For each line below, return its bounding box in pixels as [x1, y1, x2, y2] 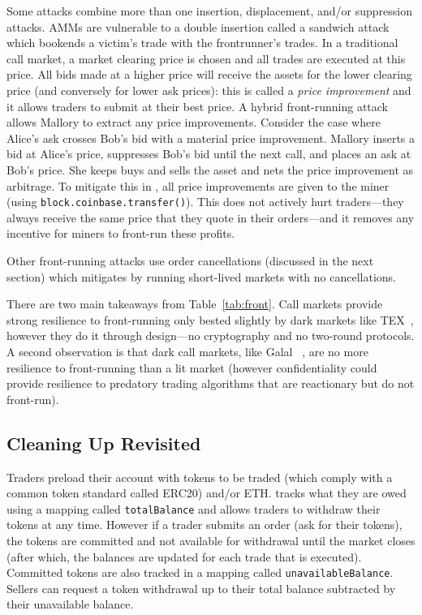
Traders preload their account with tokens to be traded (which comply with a [6, 468, 393, 485]
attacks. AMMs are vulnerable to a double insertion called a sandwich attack [6, 18, 390, 35]
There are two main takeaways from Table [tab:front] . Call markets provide [6, 295, 383, 312]
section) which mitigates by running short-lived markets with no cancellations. [6, 268, 397, 285]
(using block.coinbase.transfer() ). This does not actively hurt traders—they [6, 193, 404, 210]
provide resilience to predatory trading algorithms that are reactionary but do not [6, 375, 415, 392]
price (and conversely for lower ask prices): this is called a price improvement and [6, 81, 411, 98]
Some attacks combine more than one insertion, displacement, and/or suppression [6, 2, 412, 19]
